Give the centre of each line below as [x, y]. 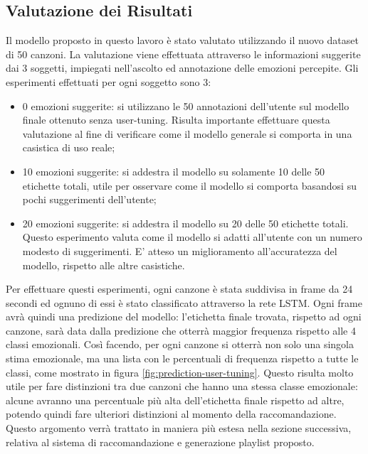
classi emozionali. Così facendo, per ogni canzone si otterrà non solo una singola [180, 344]
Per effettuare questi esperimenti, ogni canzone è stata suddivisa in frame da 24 [179, 289]
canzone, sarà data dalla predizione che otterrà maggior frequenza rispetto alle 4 [181, 330]
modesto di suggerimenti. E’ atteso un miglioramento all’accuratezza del [180, 250]
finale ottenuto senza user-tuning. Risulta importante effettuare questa [176, 120]
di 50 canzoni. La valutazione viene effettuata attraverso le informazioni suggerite [183, 54]
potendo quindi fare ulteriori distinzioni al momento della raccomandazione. [171, 414]
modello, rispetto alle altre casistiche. [104, 265]
